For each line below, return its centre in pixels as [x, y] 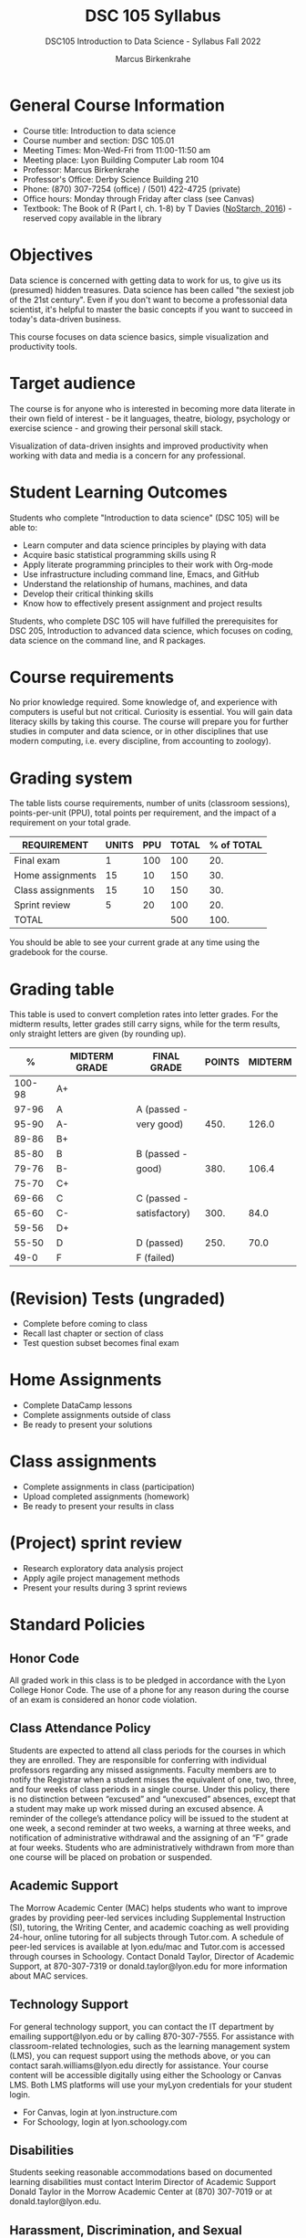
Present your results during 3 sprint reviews [105, 1588]
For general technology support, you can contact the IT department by [142, 2026]
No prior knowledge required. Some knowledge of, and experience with [143, 702]
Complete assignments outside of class [97, 1415]
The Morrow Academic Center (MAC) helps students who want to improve [149, 1907]
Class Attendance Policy [81, 1728]
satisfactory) [163, 1214]
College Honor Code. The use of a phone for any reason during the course [149, 1690]
